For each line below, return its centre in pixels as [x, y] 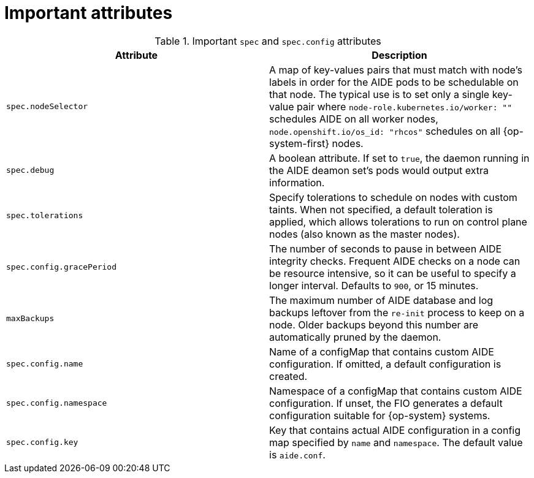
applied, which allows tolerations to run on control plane [398, 222]
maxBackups [30, 319]
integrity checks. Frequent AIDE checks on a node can [395, 261]
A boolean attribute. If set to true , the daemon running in [399, 158]
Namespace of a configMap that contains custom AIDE [396, 391]
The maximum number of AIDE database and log [381, 300]
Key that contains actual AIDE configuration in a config [395, 430]
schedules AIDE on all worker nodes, [354, 119]
